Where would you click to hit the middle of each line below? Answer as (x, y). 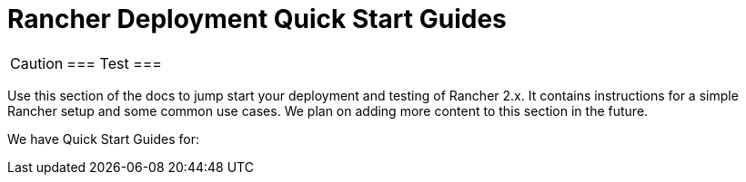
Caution (37, 63)
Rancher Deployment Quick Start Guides (257, 19)
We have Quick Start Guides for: (103, 139)
